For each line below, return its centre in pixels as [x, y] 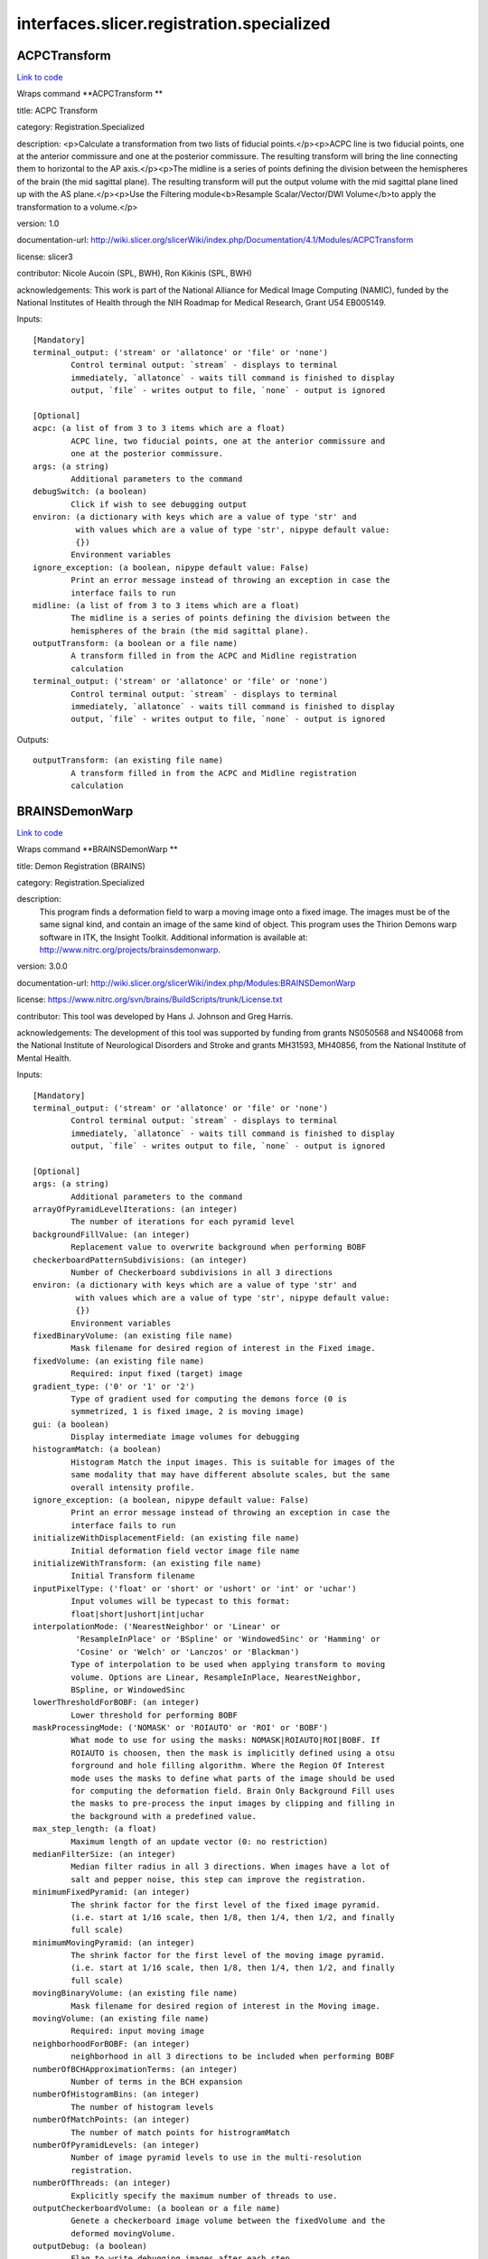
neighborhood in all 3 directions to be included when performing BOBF [233, 2057]
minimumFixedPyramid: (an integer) [112, 1892]
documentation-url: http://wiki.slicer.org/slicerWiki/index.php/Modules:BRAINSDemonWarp [186, 983]
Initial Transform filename [133, 1576]
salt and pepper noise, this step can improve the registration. [219, 1879]
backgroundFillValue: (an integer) [112, 1234]
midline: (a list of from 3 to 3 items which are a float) [166, 605]
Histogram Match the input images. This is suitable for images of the [233, 1462]
